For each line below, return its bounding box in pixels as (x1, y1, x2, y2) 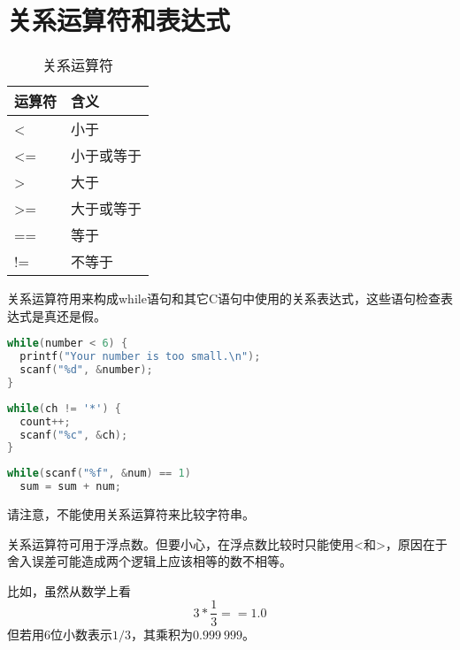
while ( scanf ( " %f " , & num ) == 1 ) (7, 467, 191, 480)
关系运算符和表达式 (7, 2, 231, 38)
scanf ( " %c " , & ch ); (19, 428, 128, 441)
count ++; (19, 415, 71, 428)
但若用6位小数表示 (7, 624, 112, 643)
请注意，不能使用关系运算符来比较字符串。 (7, 505, 255, 524)
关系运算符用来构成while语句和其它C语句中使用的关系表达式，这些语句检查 (7, 289, 441, 308)
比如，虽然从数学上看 (7, 581, 131, 600)
